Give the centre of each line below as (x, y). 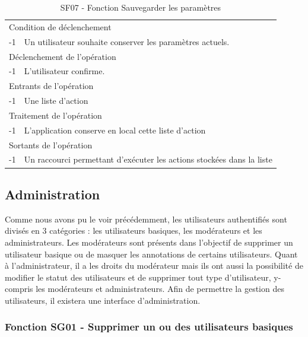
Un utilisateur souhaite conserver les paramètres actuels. (127, 41)
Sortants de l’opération (51, 144)
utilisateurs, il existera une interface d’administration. (103, 300)
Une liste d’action (56, 101)
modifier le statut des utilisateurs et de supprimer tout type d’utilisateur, (138, 277)
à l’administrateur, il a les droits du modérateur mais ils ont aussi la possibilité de (154, 266)
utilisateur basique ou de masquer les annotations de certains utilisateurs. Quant (151, 254)
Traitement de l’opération (55, 115)
